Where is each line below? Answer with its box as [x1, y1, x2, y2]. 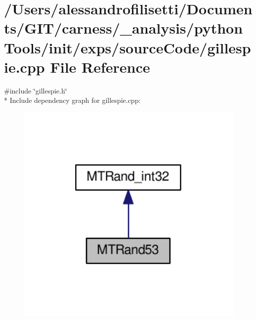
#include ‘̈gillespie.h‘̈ [4, 85, 67, 95]
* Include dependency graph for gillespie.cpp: [4, 95, 141, 105]
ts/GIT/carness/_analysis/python [4, 18, 243, 38]
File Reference [50, 56, 150, 77]
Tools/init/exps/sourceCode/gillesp [4, 37, 251, 57]
